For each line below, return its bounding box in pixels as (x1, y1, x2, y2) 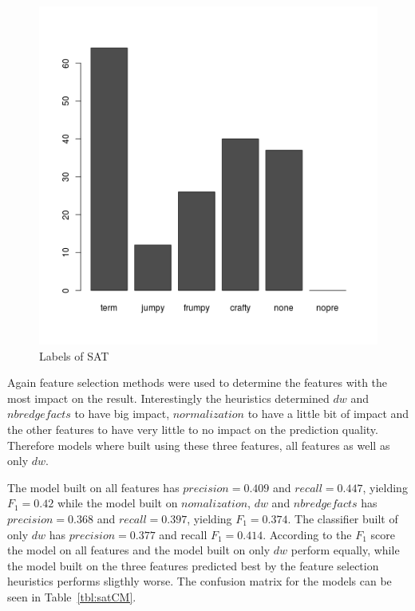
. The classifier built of (287, 510, 398, 526)
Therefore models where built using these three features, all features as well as (7, 436, 390, 453)
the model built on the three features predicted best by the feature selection (7, 557, 379, 574)
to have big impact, (74, 405, 170, 422)
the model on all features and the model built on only (7, 542, 271, 558)
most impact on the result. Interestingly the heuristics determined (7, 389, 330, 406)
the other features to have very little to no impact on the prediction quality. (7, 420, 378, 437)
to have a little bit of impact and (247, 405, 409, 422)
